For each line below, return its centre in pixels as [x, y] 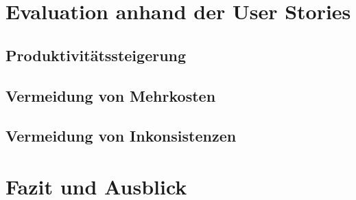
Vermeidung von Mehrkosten [111, 95]
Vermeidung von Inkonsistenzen [121, 136]
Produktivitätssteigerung [96, 55]
